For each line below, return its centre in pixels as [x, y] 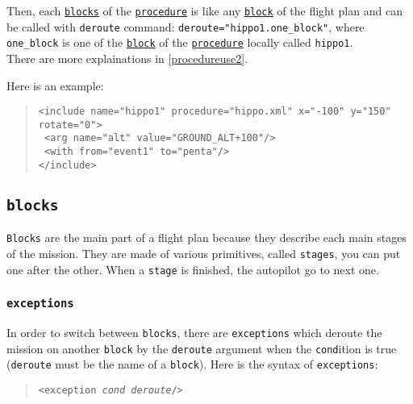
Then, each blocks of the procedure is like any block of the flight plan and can [204, 10]
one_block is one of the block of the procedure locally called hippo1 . [180, 42]
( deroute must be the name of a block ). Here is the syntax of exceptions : [192, 364]
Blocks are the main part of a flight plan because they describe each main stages [207, 237]
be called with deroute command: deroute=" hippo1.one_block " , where [186, 26]
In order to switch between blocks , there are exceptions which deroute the [194, 332]
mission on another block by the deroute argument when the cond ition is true [202, 348]
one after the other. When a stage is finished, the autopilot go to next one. [193, 269]
